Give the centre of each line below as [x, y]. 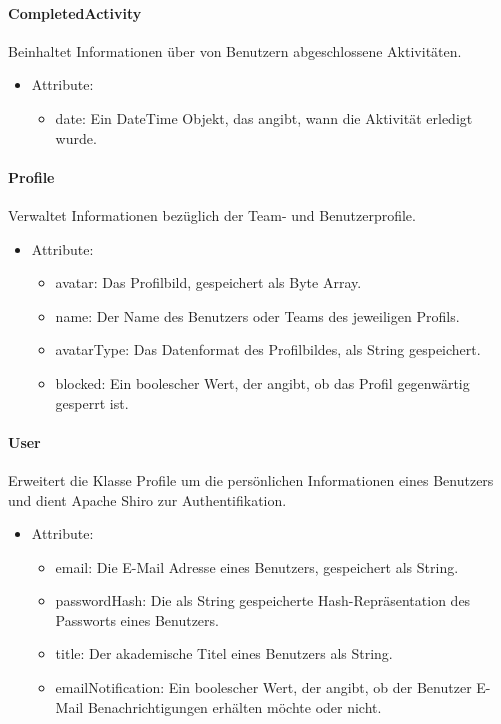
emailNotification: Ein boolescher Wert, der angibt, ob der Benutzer [263, 687]
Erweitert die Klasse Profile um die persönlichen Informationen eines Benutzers [251, 479]
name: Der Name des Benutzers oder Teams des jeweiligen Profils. [257, 315]
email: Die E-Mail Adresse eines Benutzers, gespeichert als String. [257, 566]
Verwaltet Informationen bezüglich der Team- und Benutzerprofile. [212, 214]
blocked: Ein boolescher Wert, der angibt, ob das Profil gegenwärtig [262, 382]
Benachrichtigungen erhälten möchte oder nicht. [234, 706]
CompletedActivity [75, 12]
